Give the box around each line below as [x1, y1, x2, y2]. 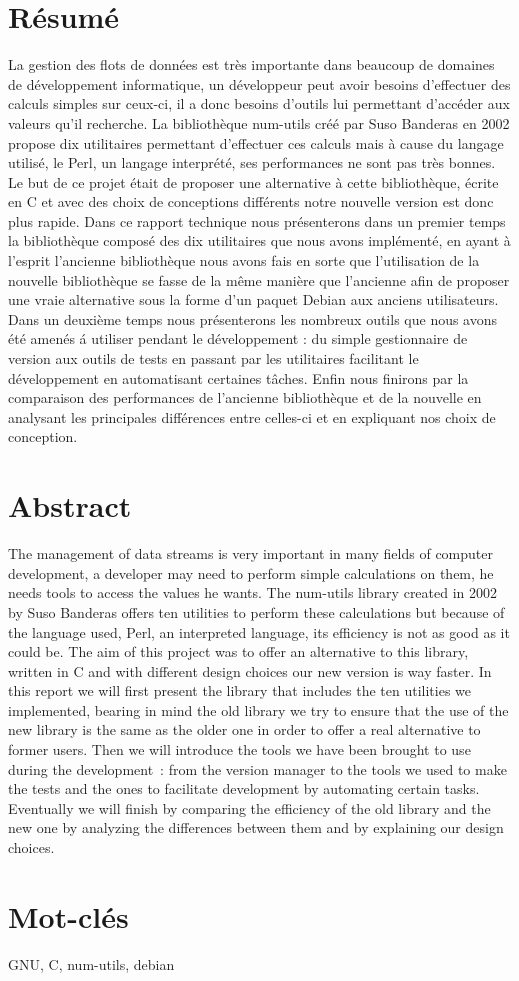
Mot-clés [8, 895, 129, 936]
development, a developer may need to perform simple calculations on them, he [8, 562, 494, 583]
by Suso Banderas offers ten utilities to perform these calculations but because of [8, 601, 505, 622]
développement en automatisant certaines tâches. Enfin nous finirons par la [8, 367, 469, 388]
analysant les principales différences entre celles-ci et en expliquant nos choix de [8, 406, 496, 427]
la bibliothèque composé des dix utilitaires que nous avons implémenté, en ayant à [8, 230, 511, 251]
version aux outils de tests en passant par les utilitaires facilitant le [8, 348, 419, 369]
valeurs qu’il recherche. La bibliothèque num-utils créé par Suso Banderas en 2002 [8, 112, 510, 133]
